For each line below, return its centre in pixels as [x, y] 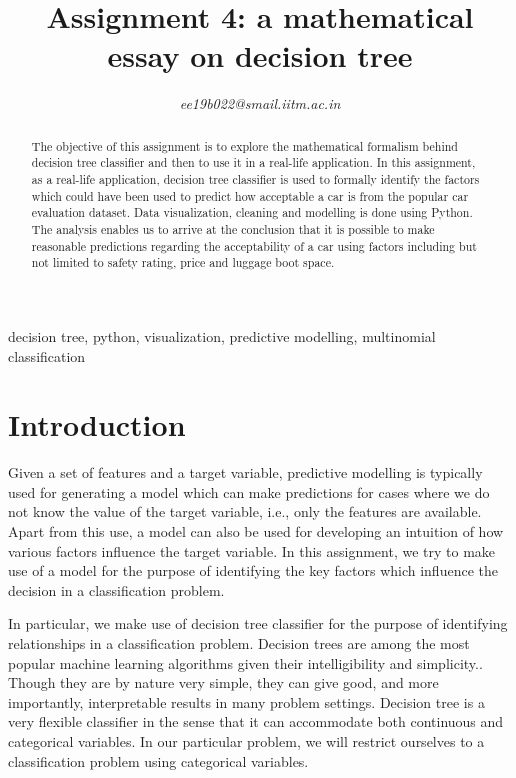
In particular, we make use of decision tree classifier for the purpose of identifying [258, 623]
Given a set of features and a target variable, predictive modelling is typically [245, 472]
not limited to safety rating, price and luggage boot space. [183, 262]
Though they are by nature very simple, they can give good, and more [223, 682]
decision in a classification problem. [116, 589]
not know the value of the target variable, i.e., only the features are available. [245, 511]
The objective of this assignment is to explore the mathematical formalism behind [244, 145]
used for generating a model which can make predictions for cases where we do [249, 491]
